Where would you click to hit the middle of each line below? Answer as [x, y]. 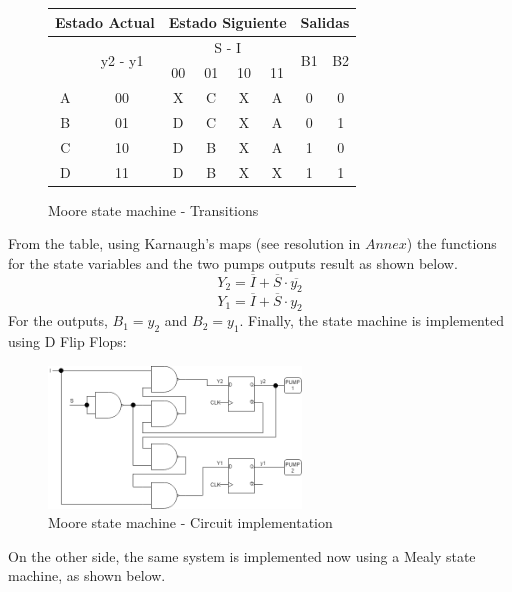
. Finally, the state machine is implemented [371, 320]
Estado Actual [105, 21]
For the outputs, [58, 320]
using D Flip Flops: [67, 341]
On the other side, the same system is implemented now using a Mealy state [242, 555]
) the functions [451, 243]
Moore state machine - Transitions [153, 209]
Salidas [325, 21]
